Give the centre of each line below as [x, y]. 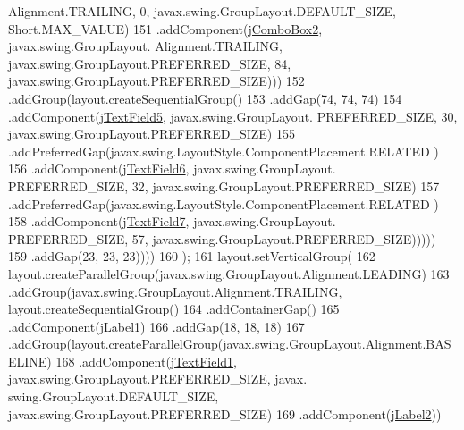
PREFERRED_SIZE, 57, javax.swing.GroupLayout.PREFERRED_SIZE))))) [222, 238]
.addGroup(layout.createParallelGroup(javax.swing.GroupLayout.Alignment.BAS [230, 344]
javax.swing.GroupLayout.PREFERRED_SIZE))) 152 [156, 81]
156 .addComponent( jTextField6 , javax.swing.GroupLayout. [172, 169]
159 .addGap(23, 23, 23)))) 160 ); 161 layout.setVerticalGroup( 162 [192, 256]
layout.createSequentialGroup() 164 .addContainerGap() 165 [174, 309]
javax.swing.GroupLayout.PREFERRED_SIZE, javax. [158, 379]
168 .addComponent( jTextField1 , [146, 361]
